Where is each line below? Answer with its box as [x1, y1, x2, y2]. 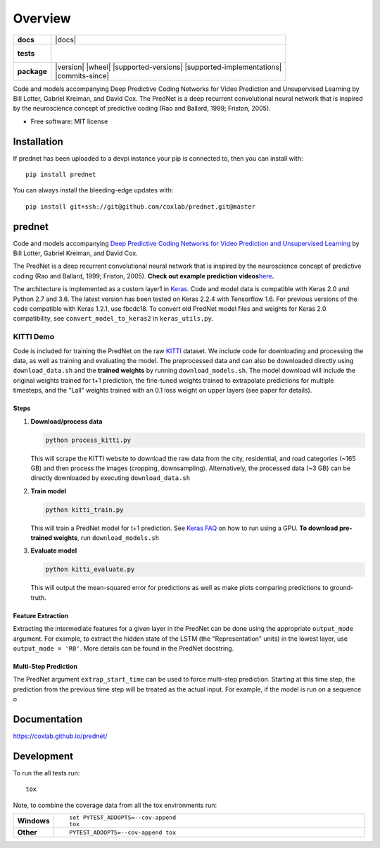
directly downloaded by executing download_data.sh [30, 474, 190, 482]
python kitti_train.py [45, 505, 124, 514]
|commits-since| [55, 70, 109, 80]
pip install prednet [25, 171, 96, 179]
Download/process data [30, 417, 103, 426]
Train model [30, 486, 67, 495]
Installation [13, 135, 63, 147]
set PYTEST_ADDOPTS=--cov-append [69, 814, 176, 821]
